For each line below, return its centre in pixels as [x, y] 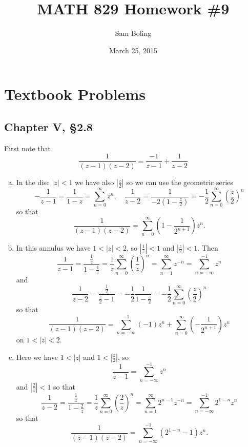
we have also [95, 182]
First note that [27, 148]
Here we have [37, 357]
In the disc [33, 182]
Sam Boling [133, 33]
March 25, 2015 [133, 50]
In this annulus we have [53, 248]
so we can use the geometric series [180, 182]
